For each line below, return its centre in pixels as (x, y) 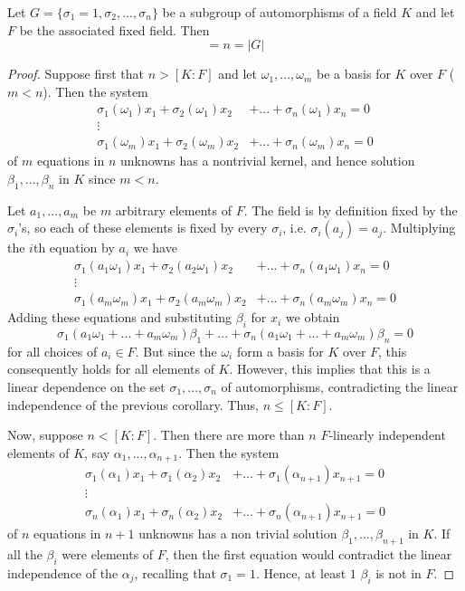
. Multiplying (419, 228)
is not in (399, 572)
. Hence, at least (301, 572)
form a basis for (280, 351)
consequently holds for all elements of (111, 369)
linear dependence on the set (86, 386)
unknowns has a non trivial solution (238, 534)
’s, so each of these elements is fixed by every (143, 228)
